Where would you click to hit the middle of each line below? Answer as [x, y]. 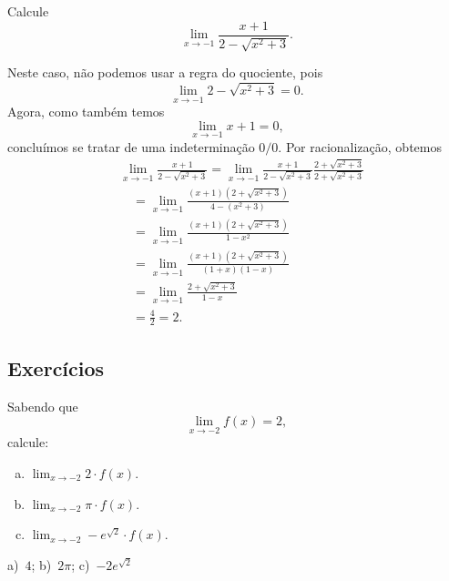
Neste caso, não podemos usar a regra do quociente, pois [165, 72]
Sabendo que [43, 406]
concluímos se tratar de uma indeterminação [131, 146]
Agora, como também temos [86, 112]
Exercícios [56, 367]
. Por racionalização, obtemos [360, 146]
